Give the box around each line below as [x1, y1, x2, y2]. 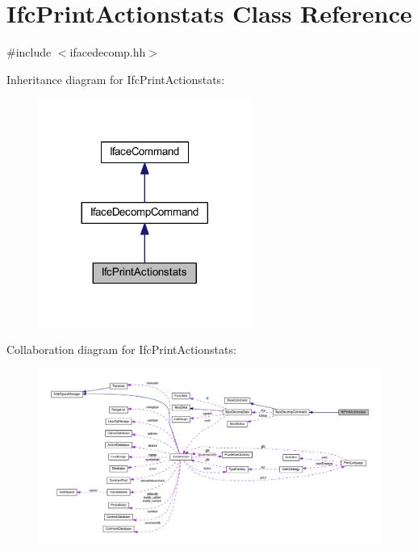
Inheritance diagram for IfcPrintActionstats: [6, 70, 225, 87]
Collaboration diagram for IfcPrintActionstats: [6, 341, 236, 358]
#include [6, 44, 52, 61]
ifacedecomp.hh [69, 44, 146, 61]
